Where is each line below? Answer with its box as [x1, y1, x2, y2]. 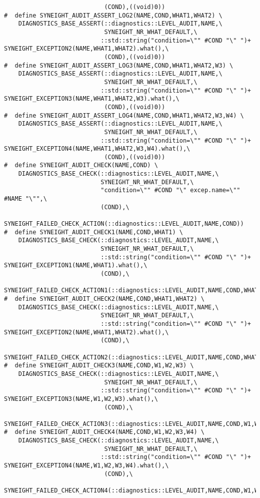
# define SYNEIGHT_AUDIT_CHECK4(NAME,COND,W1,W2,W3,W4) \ [4, 428, 204, 436]
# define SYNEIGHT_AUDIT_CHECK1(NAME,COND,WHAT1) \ [4, 228, 183, 236]
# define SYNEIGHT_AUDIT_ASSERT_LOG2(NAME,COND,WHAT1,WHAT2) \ [4, 12, 222, 19]
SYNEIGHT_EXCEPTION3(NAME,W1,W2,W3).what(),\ [4, 395, 158, 402]
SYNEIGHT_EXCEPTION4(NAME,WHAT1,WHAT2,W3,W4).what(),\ [4, 145, 190, 153]
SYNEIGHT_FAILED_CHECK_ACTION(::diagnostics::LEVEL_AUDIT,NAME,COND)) [4, 220, 244, 228]
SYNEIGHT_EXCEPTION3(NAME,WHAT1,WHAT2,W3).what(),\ [4, 95, 179, 103]
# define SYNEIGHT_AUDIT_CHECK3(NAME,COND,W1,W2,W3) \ [4, 362, 194, 369]
